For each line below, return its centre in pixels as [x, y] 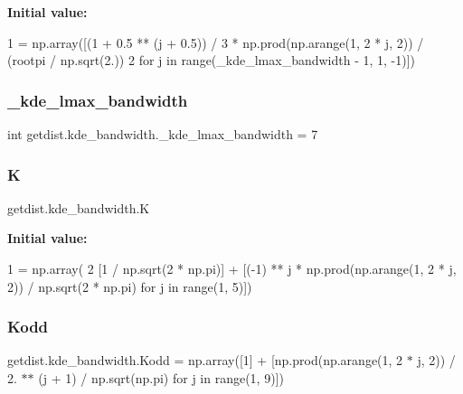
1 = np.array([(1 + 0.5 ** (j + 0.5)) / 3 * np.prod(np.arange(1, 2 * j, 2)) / [216, 42]
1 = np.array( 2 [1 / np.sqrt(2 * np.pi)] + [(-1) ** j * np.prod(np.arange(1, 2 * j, [232, 268]
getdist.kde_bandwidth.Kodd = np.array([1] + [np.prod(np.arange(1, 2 [205, 360]
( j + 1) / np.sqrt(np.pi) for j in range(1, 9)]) [161, 378]
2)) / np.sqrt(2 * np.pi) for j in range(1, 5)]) [130, 286]
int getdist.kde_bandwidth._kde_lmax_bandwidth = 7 [163, 134]
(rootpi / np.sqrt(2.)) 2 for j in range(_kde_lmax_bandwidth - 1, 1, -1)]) [212, 60]
